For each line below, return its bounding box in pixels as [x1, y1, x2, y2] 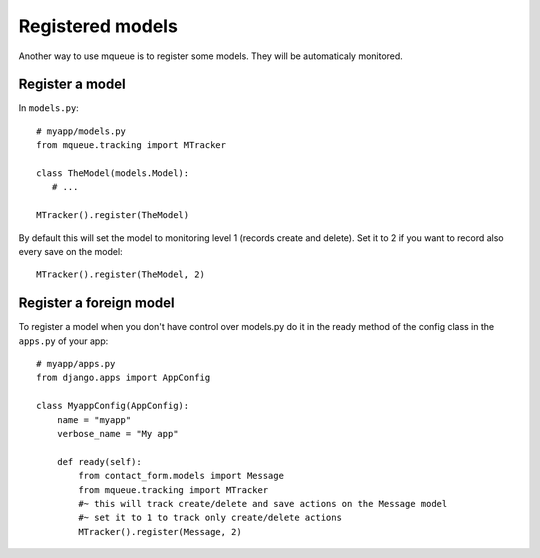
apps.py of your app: [18, 335, 109, 347]
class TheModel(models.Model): [36, 168, 190, 179]
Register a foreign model [18, 295, 175, 312]
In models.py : [18, 102, 79, 114]
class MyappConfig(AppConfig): [36, 400, 190, 412]
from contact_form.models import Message [78, 470, 285, 482]
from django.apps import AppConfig [36, 372, 211, 384]
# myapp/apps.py [36, 358, 116, 370]
